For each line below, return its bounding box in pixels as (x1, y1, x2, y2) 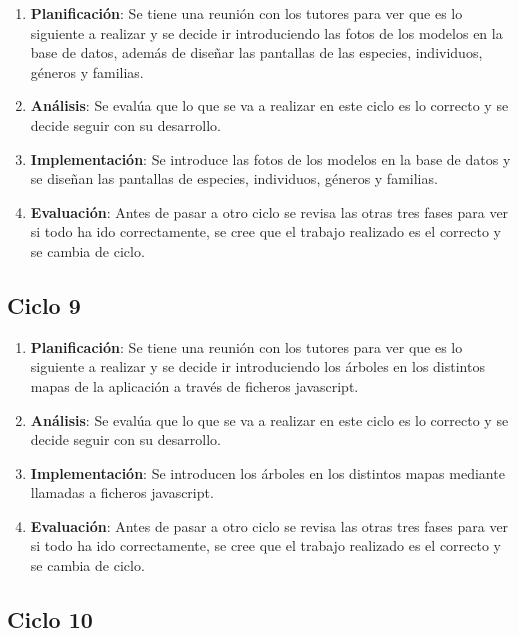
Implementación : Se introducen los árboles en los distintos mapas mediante (30, 462, 505, 483)
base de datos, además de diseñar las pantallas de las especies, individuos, (30, 42, 483, 63)
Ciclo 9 (7, 289, 81, 320)
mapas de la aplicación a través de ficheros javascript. (30, 375, 359, 396)
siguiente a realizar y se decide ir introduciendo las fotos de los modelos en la (30, 22, 503, 43)
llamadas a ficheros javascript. (30, 482, 214, 503)
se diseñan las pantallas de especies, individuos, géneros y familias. (30, 168, 438, 189)
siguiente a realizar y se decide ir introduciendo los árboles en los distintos (30, 356, 485, 377)
